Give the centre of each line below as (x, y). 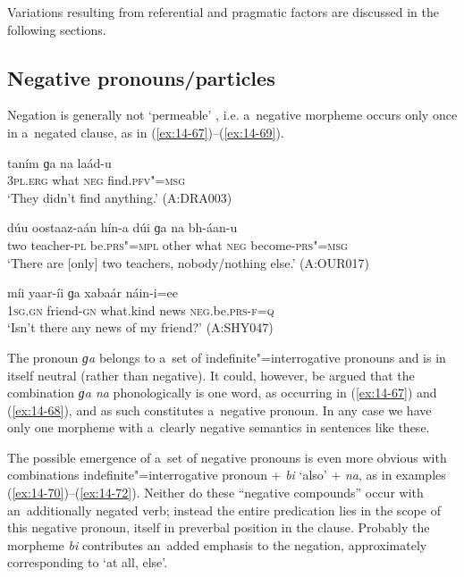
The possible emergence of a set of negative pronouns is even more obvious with (227, 457)
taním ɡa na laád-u (59, 162)
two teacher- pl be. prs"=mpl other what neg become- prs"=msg (177, 244)
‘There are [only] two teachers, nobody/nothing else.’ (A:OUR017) (188, 262)
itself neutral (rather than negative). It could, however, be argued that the (211, 375)
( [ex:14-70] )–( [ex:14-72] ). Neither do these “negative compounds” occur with (215, 493)
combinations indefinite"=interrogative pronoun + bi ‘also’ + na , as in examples (227, 475)
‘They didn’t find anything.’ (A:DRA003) (120, 197)
